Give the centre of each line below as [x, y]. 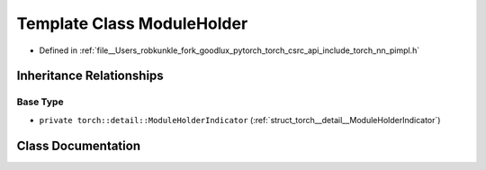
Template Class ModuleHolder [132, 23]
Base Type [40, 102]
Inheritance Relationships [90, 76]
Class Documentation [79, 145]
